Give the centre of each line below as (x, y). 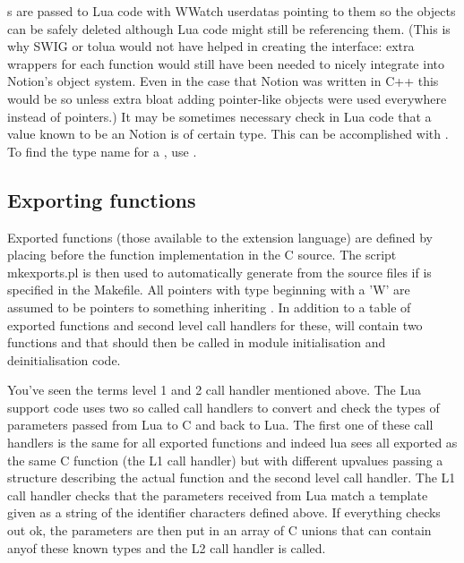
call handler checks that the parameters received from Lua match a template (218, 495)
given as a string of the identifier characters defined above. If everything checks (224, 512)
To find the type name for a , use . (102, 151)
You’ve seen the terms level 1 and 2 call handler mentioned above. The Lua (214, 390)
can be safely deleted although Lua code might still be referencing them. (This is (229, 28)
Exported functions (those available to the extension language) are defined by (220, 237)
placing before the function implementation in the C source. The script (202, 255)
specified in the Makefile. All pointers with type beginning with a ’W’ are (209, 290)
